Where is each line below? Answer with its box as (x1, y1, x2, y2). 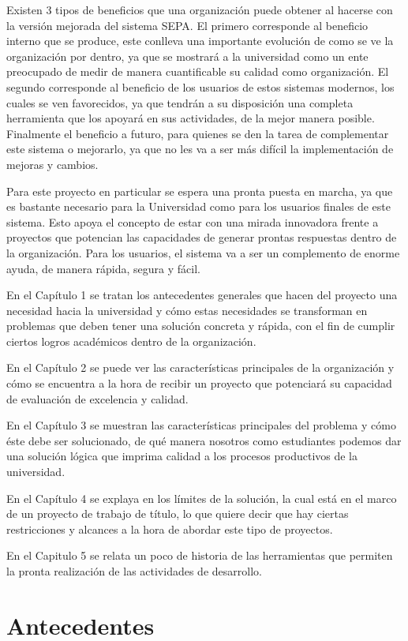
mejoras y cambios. (6, 156, 99, 172)
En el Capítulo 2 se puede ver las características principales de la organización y (6, 359, 395, 376)
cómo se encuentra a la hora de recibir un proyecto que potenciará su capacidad (6, 375, 392, 392)
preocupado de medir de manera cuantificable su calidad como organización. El (6, 63, 389, 80)
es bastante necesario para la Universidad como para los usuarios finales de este (6, 198, 391, 215)
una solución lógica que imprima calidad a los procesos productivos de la (6, 448, 358, 464)
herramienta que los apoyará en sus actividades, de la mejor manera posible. (6, 110, 375, 126)
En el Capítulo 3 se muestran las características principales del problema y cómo (6, 417, 396, 433)
